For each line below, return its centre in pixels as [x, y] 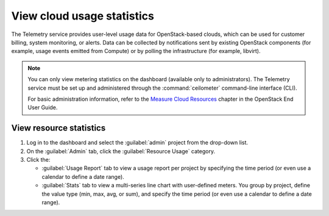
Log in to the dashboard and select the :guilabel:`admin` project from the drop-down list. [137, 143]
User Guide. [43, 107]
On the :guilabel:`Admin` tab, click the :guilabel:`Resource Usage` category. [121, 151]
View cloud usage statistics [83, 16]
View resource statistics [58, 128]
